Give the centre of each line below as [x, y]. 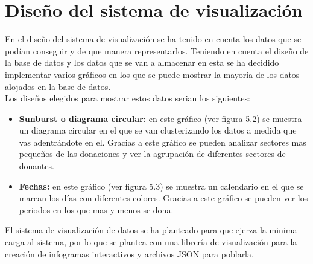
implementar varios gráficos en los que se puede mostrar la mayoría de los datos [152, 74]
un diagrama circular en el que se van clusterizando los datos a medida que [158, 130]
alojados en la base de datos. [58, 86]
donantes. [36, 166]
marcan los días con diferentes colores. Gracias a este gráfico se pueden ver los [163, 198]
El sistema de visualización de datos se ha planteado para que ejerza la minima [151, 230]
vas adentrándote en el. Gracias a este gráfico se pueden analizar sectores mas [163, 142]
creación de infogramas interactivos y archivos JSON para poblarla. [129, 253]
